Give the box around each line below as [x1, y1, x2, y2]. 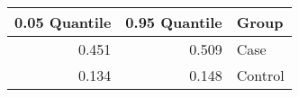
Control [236, 65, 285, 85]
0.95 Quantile [125, 12, 222, 32]
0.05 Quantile [14, 12, 112, 32]
